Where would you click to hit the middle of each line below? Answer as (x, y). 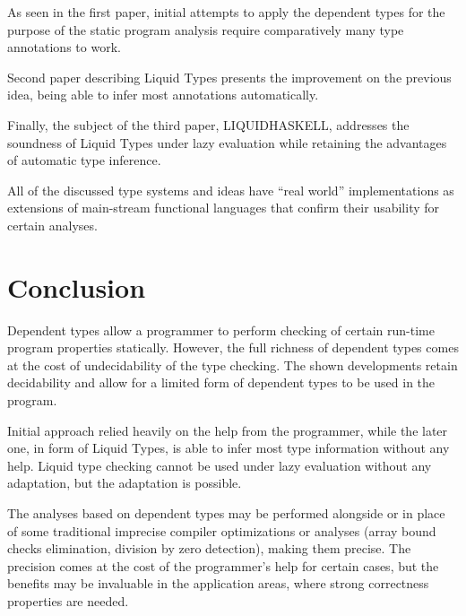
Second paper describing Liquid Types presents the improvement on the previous (229, 77)
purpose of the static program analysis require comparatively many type (206, 29)
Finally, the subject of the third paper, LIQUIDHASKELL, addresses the (208, 124)
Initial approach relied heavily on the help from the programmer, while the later (228, 430)
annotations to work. (64, 47)
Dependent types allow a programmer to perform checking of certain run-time (221, 330)
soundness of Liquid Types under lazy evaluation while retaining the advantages (227, 142)
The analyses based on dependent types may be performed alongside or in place (226, 513)
